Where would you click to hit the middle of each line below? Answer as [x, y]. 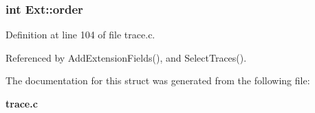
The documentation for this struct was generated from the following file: [158, 80]
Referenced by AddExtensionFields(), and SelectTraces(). [126, 57]
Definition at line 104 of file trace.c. [80, 35]
